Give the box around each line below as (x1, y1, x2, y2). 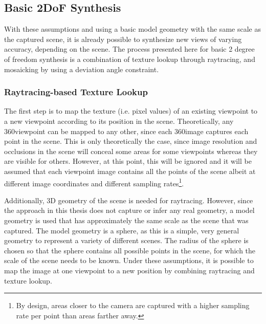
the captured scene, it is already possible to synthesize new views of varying (4, 33, 242, 44)
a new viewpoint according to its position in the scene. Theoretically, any (4, 115, 234, 126)
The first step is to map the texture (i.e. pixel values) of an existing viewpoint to (4, 105, 258, 116)
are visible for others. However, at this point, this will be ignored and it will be (4, 156, 252, 166)
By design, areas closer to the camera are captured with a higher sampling (16, 300, 250, 311)
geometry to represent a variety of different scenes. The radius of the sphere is (4, 235, 249, 246)
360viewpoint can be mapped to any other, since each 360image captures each (4, 125, 249, 136)
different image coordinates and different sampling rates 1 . (4, 176, 184, 188)
